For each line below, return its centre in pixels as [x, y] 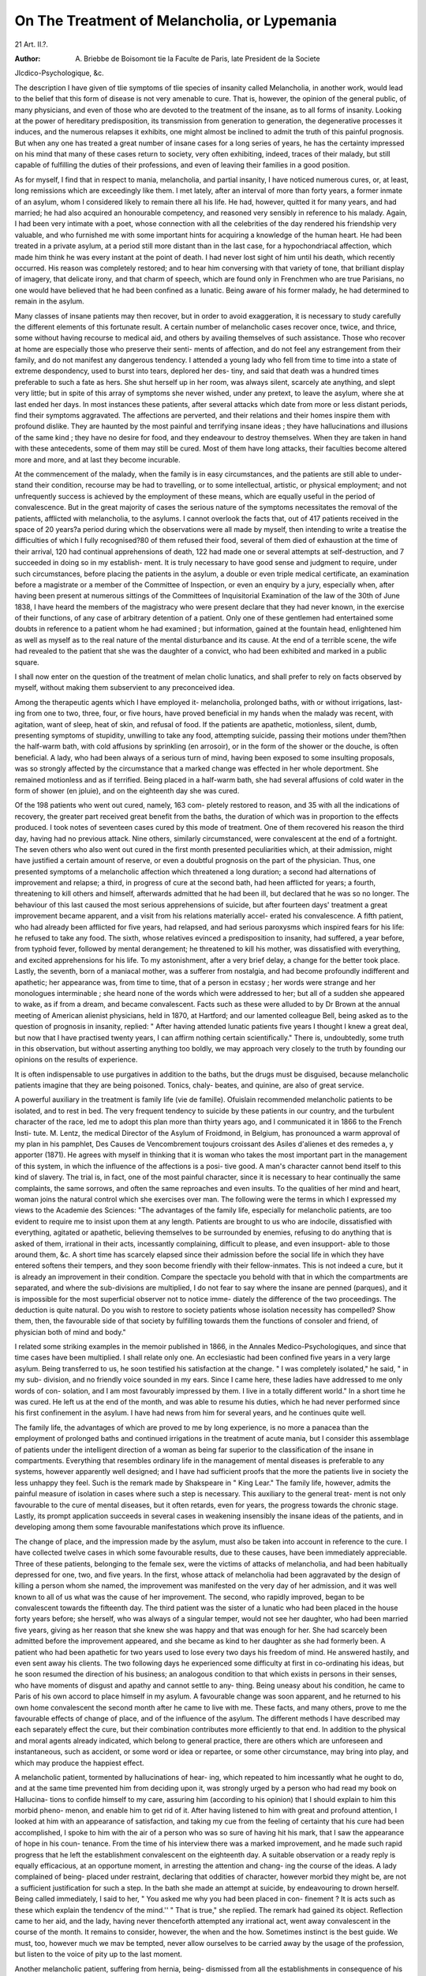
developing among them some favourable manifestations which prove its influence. [150, 1527]
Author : [28, 58]
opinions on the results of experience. [76, 1060]
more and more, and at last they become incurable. [97, 459]
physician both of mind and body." [70, 1332]
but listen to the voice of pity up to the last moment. [99, 1954]
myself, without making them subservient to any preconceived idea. [125, 688]
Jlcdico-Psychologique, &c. [59, 73]
